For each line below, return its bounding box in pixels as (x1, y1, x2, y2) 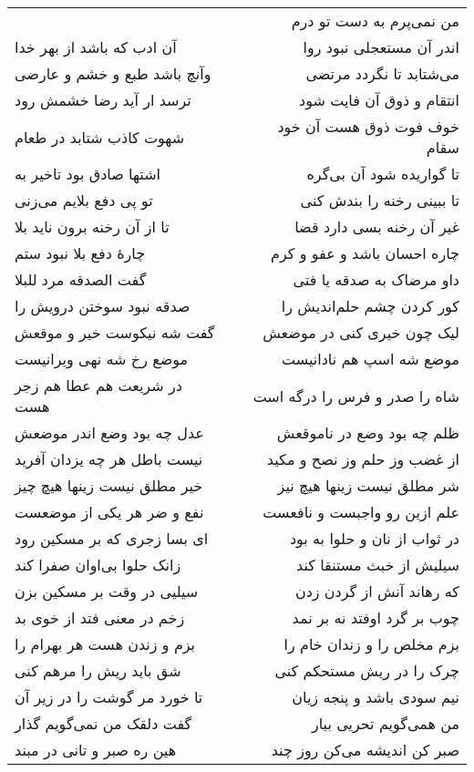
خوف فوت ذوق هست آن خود (277, 116, 459, 137)
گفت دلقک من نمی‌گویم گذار (15, 713, 192, 734)
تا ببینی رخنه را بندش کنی (300, 190, 459, 211)
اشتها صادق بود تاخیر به (15, 163, 160, 184)
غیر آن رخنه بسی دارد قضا (294, 216, 459, 237)
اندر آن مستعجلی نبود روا (303, 36, 459, 57)
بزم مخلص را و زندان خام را (283, 633, 459, 654)
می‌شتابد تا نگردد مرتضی (305, 63, 459, 84)
